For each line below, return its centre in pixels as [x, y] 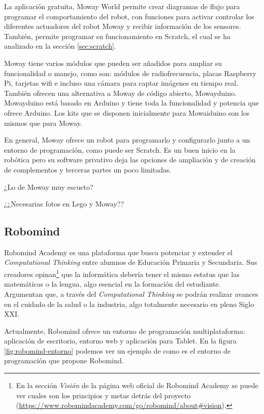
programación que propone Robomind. [64, 360]
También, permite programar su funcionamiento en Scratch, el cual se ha [118, 36]
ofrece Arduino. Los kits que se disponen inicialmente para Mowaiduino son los [127, 112]
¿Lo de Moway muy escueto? [49, 186]
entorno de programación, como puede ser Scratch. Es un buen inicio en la [120, 149]
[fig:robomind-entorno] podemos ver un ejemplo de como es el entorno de [117, 350]
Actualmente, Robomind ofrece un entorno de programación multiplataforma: [125, 331]
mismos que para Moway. [43, 123]
